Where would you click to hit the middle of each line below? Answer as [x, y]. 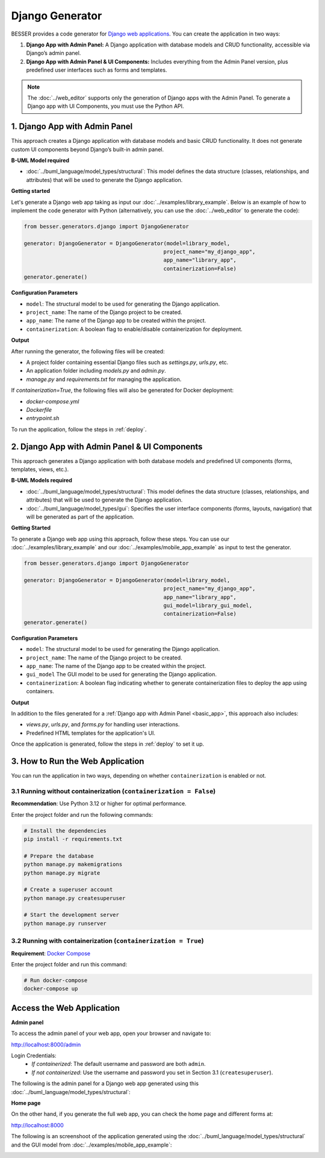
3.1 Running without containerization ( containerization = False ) [113, 791]
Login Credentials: [34, 1056]
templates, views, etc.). [40, 469]
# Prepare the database [59, 856]
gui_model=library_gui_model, [208, 606]
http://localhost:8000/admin [46, 1044]
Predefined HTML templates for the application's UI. [91, 733]
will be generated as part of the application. [80, 517]
